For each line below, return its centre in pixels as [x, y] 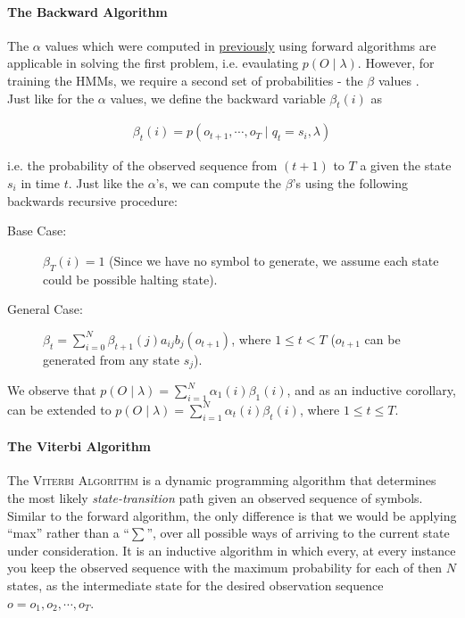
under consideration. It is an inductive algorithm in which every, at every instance [232, 550]
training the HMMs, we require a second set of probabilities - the [185, 80]
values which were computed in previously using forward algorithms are [241, 45]
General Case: [45, 309]
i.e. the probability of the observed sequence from [142, 165]
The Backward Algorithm [87, 11]
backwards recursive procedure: [92, 200]
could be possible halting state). [130, 279]
